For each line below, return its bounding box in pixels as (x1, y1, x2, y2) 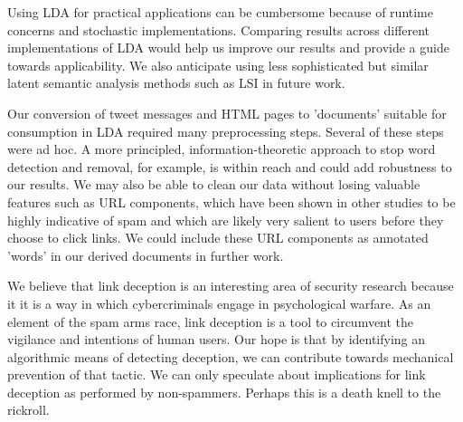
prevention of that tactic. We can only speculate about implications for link (7, 365, 426, 384)
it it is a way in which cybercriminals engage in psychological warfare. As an (7, 293, 431, 312)
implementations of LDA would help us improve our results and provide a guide (7, 38, 449, 57)
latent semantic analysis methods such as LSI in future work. (7, 73, 345, 92)
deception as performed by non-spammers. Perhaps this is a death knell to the (7, 382, 441, 401)
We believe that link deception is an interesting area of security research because (7, 276, 454, 295)
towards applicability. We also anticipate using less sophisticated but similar (7, 55, 429, 74)
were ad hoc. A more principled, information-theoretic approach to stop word (7, 139, 436, 158)
